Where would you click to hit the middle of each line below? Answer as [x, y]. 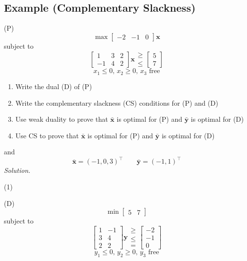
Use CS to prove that [47, 135]
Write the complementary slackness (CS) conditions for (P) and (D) [117, 103]
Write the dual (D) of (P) [54, 86]
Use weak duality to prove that [62, 119]
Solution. [17, 170]
